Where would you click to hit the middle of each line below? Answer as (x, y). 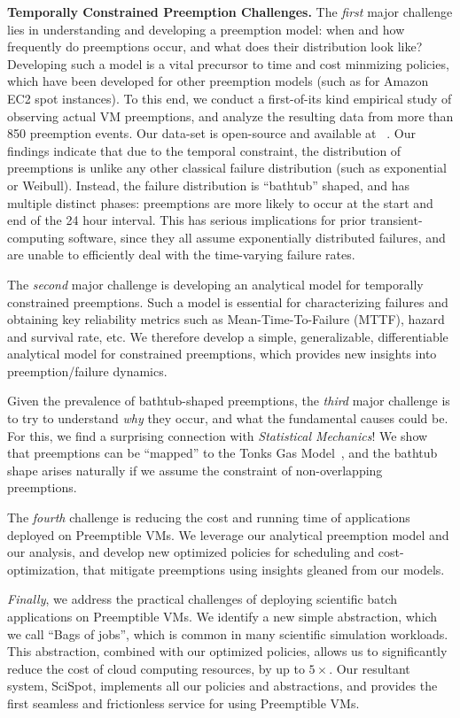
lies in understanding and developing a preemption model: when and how (206, 29)
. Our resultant (370, 668)
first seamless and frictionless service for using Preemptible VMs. (183, 703)
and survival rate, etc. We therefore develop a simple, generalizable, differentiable (228, 336)
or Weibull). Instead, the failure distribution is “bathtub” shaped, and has (209, 185)
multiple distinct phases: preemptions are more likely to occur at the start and (220, 202)
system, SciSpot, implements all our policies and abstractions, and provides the (222, 686)
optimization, (43, 569)
